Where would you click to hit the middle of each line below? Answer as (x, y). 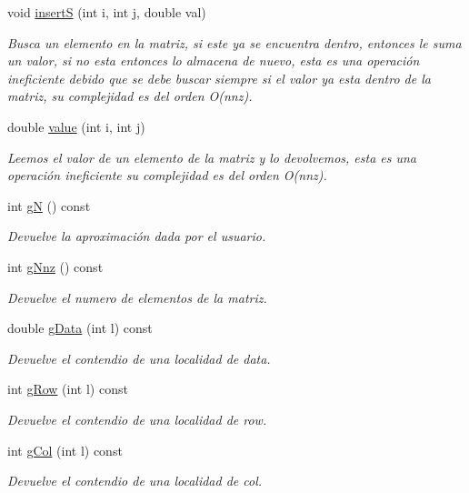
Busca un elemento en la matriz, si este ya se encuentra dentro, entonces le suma (234, 42)
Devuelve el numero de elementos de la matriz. (137, 297)
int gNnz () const (55, 266)
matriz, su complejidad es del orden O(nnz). (130, 96)
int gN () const (49, 205)
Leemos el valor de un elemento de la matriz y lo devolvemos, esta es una (212, 157)
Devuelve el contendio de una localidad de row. (137, 419)
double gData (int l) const (80, 328)
